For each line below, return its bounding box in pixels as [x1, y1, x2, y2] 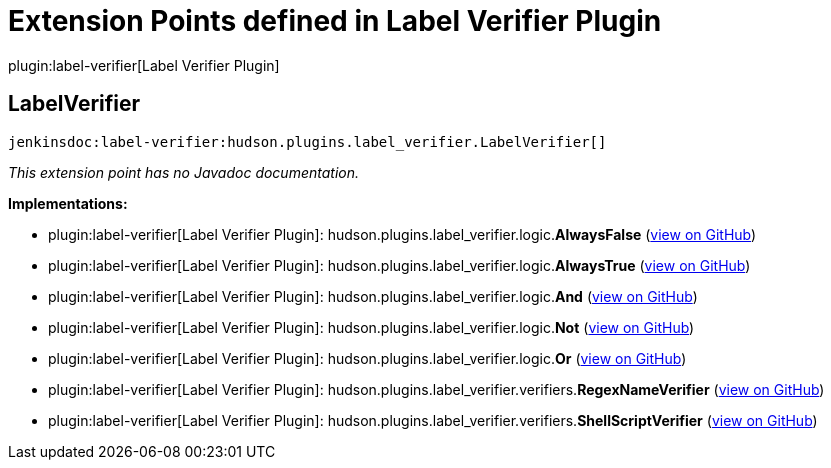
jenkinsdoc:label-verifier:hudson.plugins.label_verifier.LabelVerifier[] [8, 133, 607, 150]
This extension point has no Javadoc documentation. [8, 163, 360, 181]
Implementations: [8, 194, 128, 212]
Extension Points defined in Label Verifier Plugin [8, 4, 662, 38]
